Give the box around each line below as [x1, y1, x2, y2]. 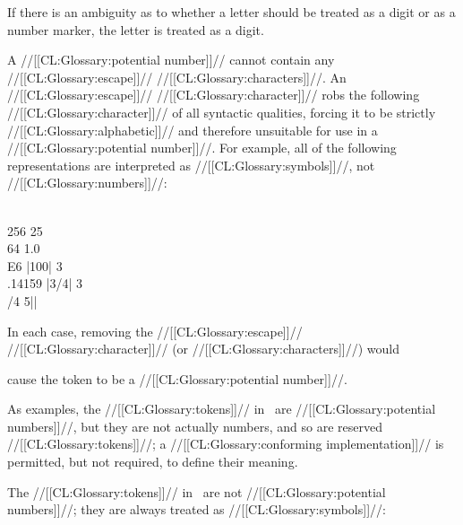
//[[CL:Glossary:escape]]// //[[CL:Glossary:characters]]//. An [7, 67, 347, 86]
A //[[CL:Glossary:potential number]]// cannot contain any [7, 50, 335, 69]
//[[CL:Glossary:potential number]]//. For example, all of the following [7, 138, 397, 157]
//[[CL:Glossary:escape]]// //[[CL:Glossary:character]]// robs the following [7, 85, 420, 104]
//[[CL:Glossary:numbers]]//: [7, 173, 167, 192]
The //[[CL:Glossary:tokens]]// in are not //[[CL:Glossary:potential [7, 482, 386, 501]
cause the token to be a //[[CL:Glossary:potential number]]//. [7, 369, 347, 388]
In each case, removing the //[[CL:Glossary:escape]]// [7, 321, 303, 340]
